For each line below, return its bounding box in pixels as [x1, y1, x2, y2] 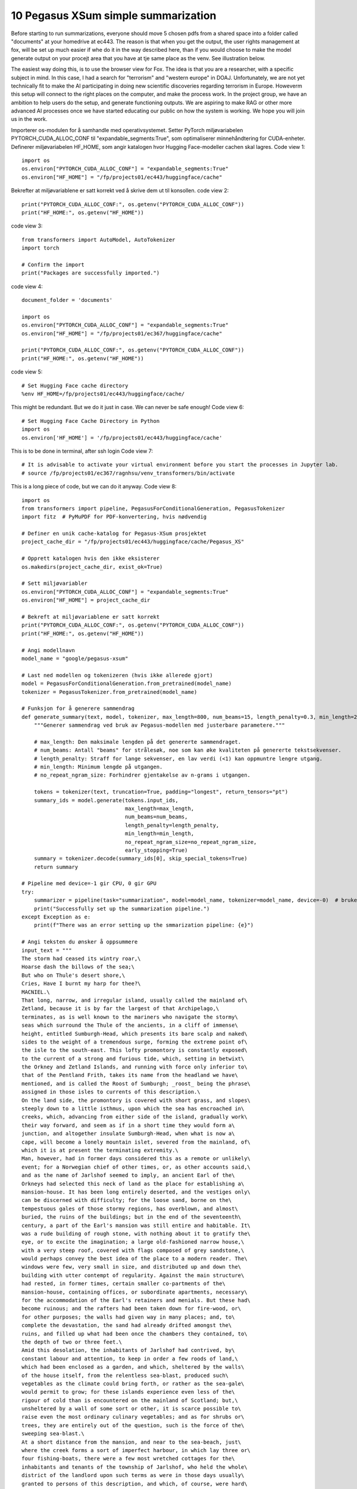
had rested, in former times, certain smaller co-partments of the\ [21, 1281, 226, 1287]
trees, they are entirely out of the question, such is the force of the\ [21, 1422, 245, 1429]
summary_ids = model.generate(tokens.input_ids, [33, 797, 178, 803]
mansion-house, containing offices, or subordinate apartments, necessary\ [21, 1288, 248, 1295]
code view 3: [11, 222, 43, 229]
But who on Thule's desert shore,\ [21, 971, 126, 979]
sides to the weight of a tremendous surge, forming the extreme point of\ [21, 1038, 248, 1045]
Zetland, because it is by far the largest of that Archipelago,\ [21, 1005, 220, 1012]
